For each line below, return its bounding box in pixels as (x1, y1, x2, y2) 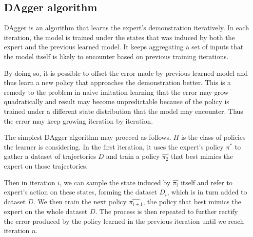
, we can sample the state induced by (59, 177, 171, 187)
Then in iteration (4, 177, 56, 187)
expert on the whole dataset (4, 206, 88, 216)
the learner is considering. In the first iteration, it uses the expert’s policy (4, 141, 224, 151)
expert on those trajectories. (4, 160, 88, 171)
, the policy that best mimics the (143, 196, 241, 206)
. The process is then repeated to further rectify (95, 206, 238, 216)
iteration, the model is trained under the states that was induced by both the (4, 32, 235, 42)
